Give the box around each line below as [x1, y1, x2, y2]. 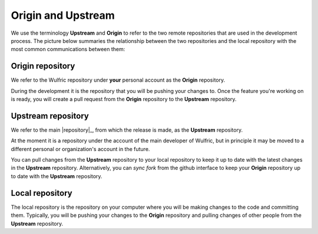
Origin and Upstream [11, 9, 115, 22]
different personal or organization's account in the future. [11, 145, 150, 152]
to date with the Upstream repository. [11, 172, 102, 179]
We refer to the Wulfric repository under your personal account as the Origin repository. [11, 76, 226, 83]
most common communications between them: [11, 46, 125, 53]
